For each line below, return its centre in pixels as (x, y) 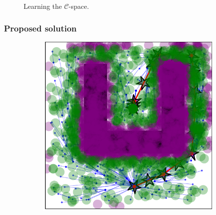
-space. (79, 6)
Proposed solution (40, 28)
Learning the (43, 6)
